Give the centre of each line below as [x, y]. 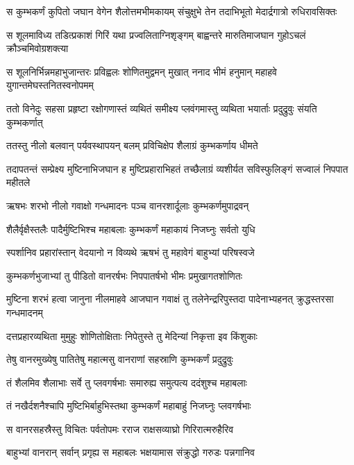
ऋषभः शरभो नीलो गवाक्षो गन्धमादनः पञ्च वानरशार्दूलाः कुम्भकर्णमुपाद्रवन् [128, 205]
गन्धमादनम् [25, 312]
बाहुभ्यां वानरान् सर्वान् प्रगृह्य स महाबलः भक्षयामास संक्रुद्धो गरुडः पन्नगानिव [130, 452]
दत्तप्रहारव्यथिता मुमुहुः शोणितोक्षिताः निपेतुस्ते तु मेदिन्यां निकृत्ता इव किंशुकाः [132, 336]
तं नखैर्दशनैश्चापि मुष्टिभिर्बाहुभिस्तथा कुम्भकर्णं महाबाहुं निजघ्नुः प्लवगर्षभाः [129, 406]
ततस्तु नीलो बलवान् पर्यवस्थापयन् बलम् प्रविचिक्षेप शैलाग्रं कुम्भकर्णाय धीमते [132, 145]
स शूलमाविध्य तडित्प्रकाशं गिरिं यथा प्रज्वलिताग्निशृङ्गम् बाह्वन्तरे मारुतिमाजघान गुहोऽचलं [156, 34]
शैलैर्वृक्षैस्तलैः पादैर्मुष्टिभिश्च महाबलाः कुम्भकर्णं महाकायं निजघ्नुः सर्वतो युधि [131, 229]
